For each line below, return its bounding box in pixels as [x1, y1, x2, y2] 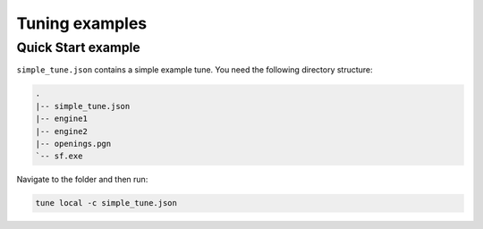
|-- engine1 [35, 114, 89, 124]
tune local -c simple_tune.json [35, 198, 178, 208]
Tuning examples [16, 13, 148, 33]
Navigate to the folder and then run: [16, 174, 148, 185]
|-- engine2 [35, 126, 89, 136]
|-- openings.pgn [35, 139, 112, 148]
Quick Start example [16, 39, 140, 55]
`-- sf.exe [35, 151, 83, 161]
